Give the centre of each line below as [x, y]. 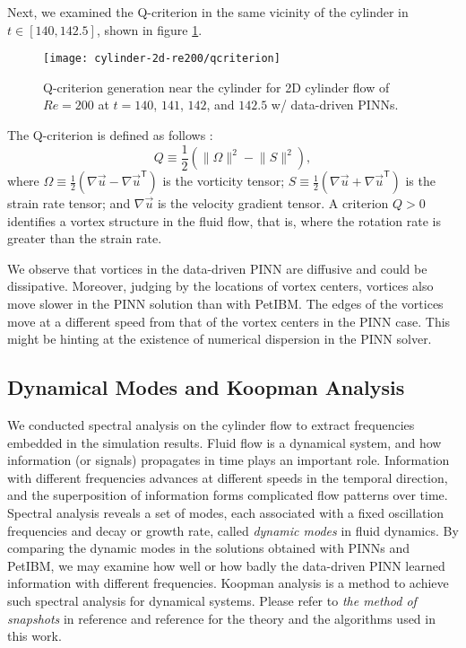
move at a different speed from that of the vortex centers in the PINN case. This [229, 321]
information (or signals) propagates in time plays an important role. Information [229, 460]
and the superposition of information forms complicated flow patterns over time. [228, 495]
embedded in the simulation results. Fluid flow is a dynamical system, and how [224, 442]
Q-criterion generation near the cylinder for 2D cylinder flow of [216, 87]
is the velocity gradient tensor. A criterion [273, 203]
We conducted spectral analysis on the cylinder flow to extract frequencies [211, 425]
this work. [35, 636]
